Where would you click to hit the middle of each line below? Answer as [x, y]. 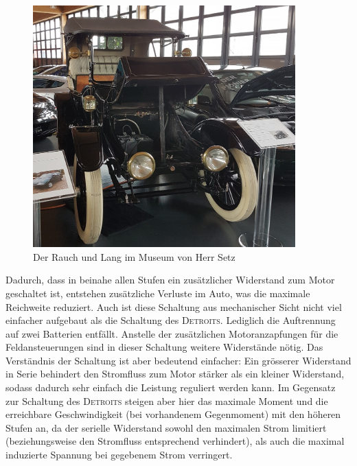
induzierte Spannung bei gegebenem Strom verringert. [119, 455]
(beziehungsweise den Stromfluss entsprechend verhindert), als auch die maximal [175, 441]
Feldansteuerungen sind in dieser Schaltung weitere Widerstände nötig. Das [164, 347]
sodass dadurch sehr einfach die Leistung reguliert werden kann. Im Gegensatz [171, 387]
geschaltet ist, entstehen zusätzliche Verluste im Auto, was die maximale [158, 293]
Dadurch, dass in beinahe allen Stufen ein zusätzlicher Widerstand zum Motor [170, 280]
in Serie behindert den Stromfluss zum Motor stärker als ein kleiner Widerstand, [175, 374]
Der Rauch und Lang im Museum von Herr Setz [134, 256]
